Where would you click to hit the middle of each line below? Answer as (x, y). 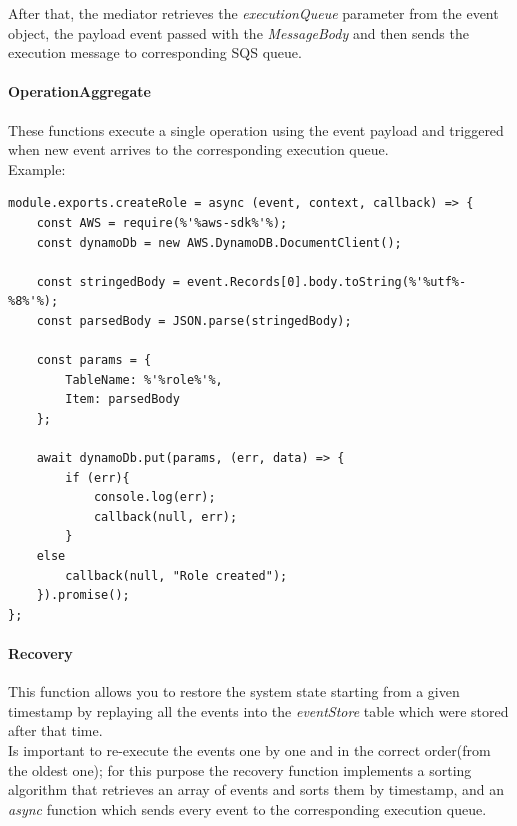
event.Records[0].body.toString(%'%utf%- (326, 281)
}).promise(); (83, 595)
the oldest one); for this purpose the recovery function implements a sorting (240, 769)
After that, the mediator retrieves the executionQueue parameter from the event (253, 13)
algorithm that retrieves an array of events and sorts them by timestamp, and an (256, 789)
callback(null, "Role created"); (176, 575)
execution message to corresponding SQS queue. (155, 52)
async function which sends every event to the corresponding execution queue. (247, 808)
